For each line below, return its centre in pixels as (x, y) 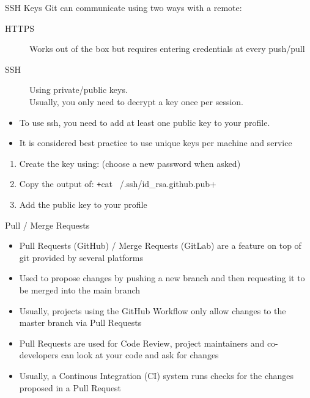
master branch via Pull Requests (80, 322)
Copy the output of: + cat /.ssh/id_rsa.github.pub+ (118, 184)
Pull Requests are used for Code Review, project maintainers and (142, 343)
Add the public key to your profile (83, 204)
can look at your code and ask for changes (140, 355)
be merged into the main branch (80, 289)
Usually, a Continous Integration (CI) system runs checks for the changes (157, 375)
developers (39, 355)
